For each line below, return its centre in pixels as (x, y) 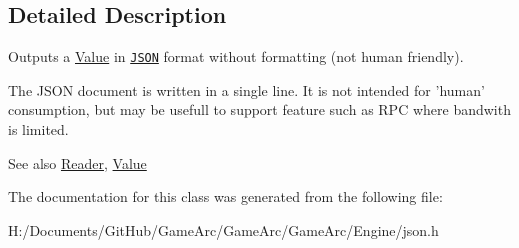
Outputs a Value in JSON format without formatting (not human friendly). (236, 56)
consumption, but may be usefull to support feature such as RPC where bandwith (259, 109)
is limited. (38, 129)
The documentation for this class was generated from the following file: (225, 196)
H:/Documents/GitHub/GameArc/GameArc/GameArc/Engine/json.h (223, 229)
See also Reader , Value (77, 162)
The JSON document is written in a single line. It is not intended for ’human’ (246, 89)
